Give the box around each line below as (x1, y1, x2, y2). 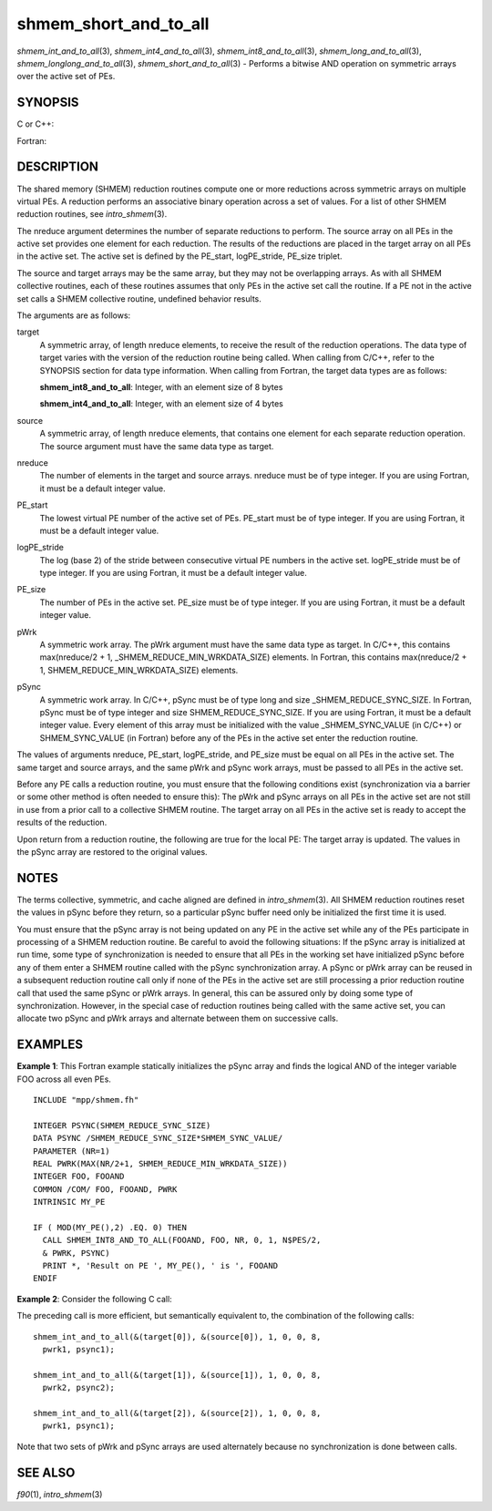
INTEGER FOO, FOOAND (33, 1171, 125, 1182)
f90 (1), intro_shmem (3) (16, 1488, 103, 1499)
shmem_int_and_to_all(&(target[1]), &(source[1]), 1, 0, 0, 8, (33, 1370, 322, 1380)
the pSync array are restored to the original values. (16, 846, 209, 857)
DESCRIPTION (16, 159, 99, 175)
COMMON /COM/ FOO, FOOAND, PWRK (33, 1184, 178, 1194)
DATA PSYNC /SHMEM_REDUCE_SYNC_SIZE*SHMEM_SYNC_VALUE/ (33, 1133, 283, 1144)
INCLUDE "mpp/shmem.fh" (33, 1095, 139, 1105)
